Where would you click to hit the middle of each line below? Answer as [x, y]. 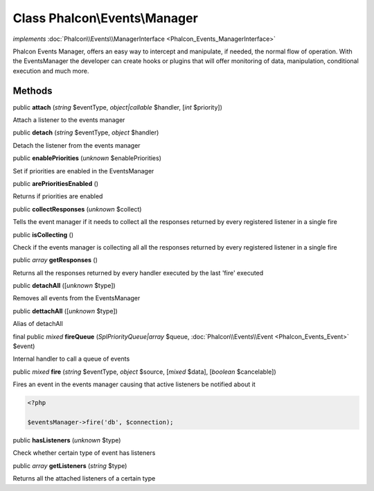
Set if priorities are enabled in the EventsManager [83, 171]
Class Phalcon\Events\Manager [106, 18]
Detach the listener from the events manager [77, 145]
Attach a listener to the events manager [69, 120]
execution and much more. [51, 71]
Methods [33, 91]
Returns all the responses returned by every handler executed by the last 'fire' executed [138, 273]
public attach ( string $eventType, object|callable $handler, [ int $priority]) [118, 107]
